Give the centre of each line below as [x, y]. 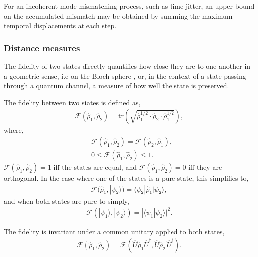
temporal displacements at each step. [60, 26]
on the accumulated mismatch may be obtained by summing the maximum [118, 16]
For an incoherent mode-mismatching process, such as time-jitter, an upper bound [129, 6]
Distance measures [42, 47]
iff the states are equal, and [95, 167]
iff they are [205, 167]
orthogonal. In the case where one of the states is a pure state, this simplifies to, [126, 178]
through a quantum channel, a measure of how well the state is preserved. [117, 86]
